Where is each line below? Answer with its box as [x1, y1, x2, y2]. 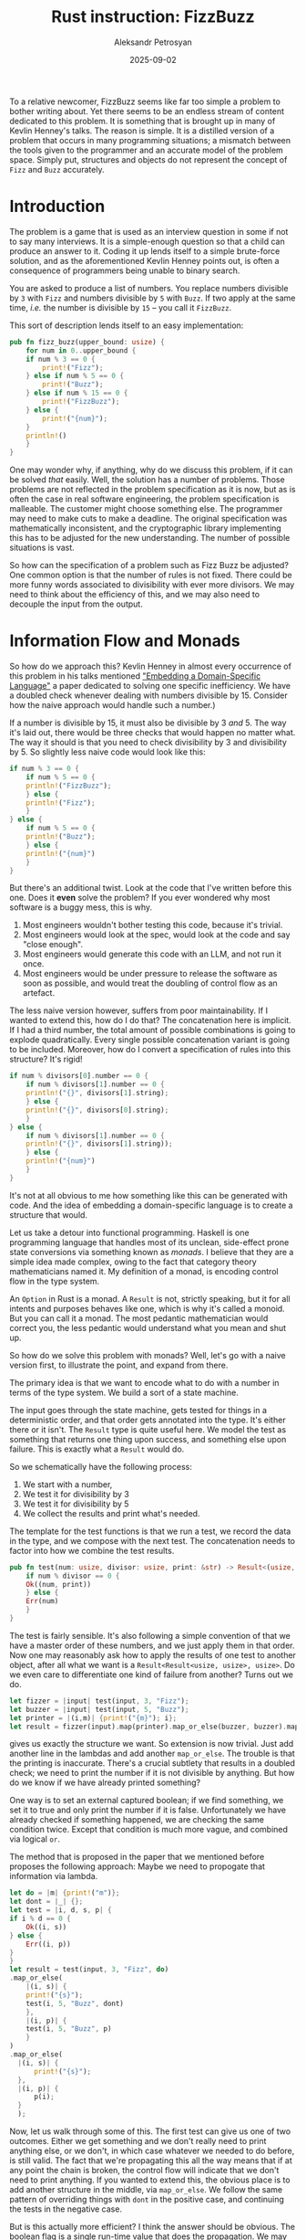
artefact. [22, 988, 56, 998]
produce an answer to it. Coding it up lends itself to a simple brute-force [9, 245, 280, 257]
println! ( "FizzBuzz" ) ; [25, 781, 112, 790]
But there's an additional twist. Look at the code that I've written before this [9, 882, 292, 893]
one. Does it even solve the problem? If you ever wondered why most [9, 893, 270, 903]
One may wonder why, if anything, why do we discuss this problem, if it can [9, 464, 293, 476]
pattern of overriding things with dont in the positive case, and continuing [9, 2194, 285, 2205]
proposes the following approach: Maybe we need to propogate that [9, 1861, 266, 1872]
